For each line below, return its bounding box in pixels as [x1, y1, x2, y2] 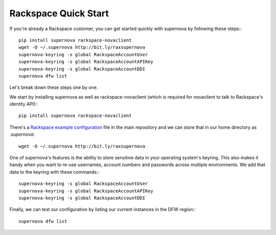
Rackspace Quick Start [9, 8, 109, 19]
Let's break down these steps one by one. [9, 84, 98, 90]
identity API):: [9, 101, 38, 107]
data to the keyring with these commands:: [9, 169, 100, 175]
